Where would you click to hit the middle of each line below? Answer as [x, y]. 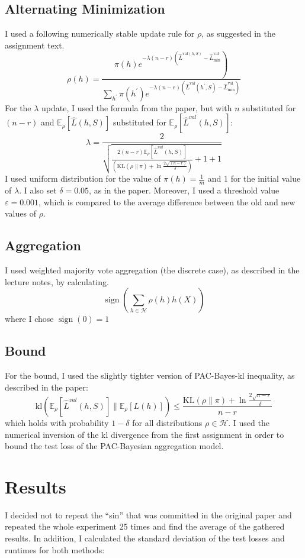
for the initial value [266, 178]
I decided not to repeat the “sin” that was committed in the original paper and [148, 515]
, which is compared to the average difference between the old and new [167, 201]
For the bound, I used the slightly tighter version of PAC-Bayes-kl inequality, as [150, 375]
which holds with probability [57, 422]
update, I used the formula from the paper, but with [137, 107]
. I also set [38, 190]
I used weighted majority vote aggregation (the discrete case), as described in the [152, 270]
